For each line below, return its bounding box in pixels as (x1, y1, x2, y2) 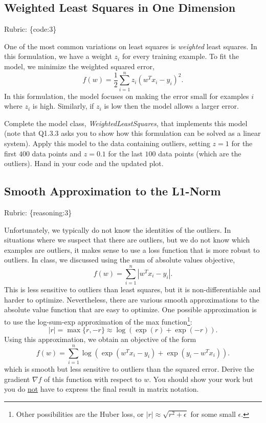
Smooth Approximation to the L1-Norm (4, 183, 221, 199)
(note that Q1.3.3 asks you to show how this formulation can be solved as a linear (4, 128, 261, 138)
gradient (4, 373, 30, 384)
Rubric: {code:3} (4, 24, 57, 34)
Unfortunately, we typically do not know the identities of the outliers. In (4, 224, 231, 235)
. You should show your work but (149, 373, 253, 384)
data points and (32, 148, 82, 158)
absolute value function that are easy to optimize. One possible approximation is (4, 304, 257, 315)
